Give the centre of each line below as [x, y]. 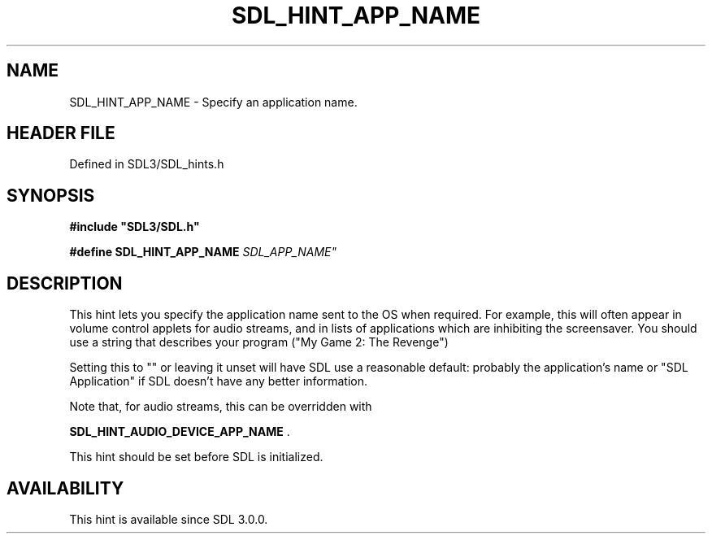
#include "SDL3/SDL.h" [135, 227]
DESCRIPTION [65, 283]
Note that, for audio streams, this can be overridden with [221, 407]
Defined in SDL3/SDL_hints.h [147, 164]
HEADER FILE [61, 133]
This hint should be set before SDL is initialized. [196, 457]
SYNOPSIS [51, 195]
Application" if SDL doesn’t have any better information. [219, 381]
